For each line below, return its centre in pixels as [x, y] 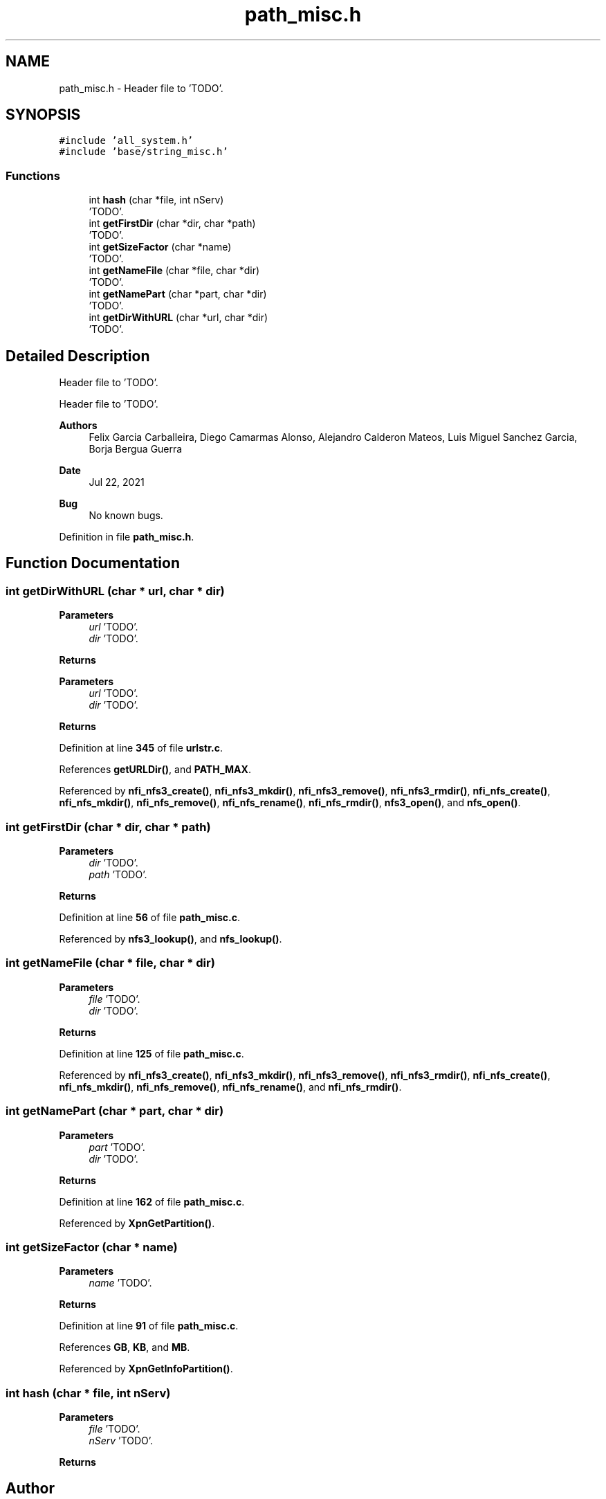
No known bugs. [126, 516]
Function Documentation [93, 563]
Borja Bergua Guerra [136, 449]
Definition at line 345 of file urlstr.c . [141, 748]
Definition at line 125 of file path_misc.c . [151, 1053]
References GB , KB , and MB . [125, 1347]
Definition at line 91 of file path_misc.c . [149, 1326]
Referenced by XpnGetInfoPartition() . [146, 1369]
